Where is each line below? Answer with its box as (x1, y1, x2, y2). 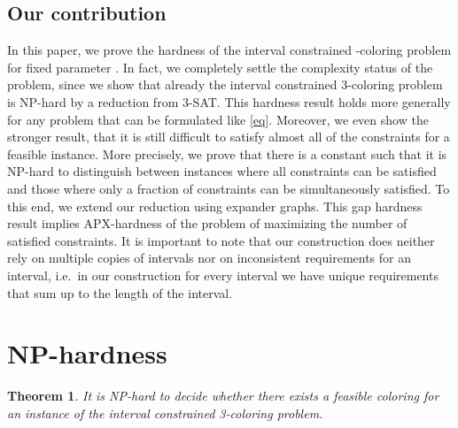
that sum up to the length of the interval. (7, 283, 233, 302)
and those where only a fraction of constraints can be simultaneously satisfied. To (7, 179, 450, 197)
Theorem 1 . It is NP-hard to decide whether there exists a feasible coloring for (7, 386, 439, 405)
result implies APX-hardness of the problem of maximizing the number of (7, 214, 408, 233)
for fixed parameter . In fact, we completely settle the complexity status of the (7, 57, 433, 76)
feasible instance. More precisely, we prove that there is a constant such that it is (7, 144, 447, 163)
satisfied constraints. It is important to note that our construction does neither (7, 231, 435, 249)
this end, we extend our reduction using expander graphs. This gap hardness (7, 196, 423, 215)
